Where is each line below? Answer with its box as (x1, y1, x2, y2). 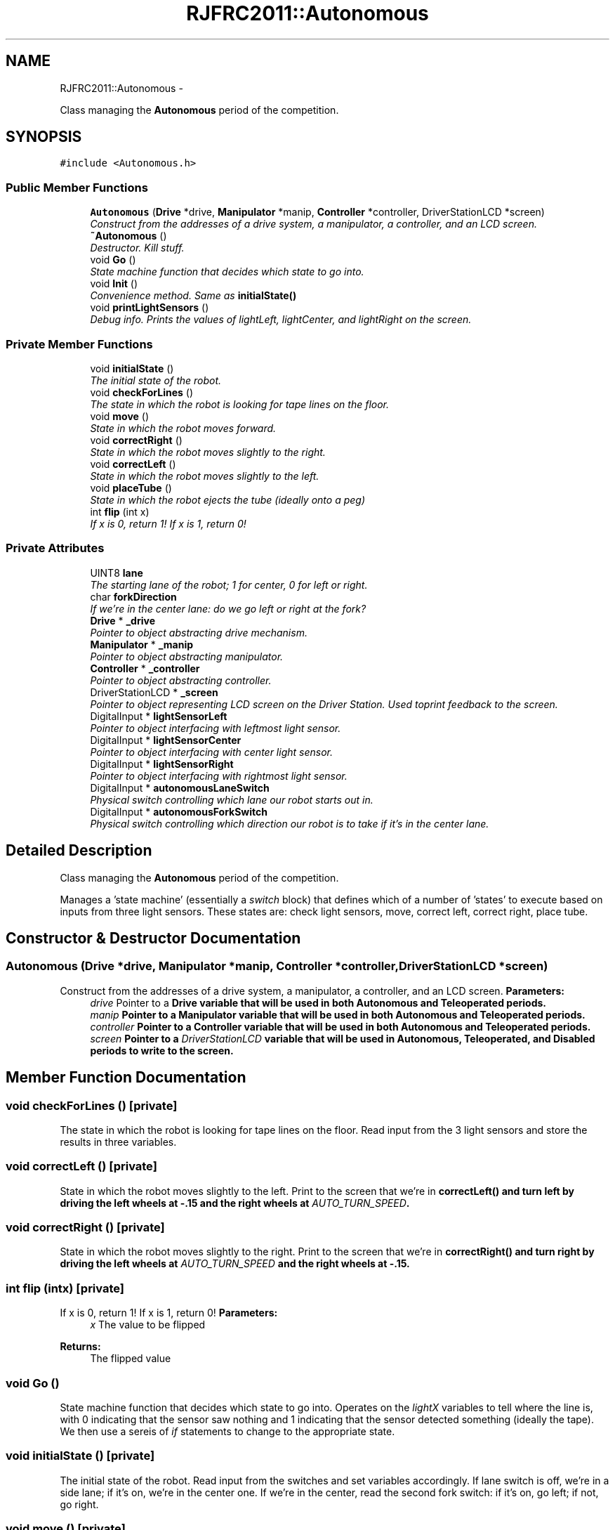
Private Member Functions (6, 336, 153, 351)
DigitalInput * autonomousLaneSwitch (90, 781, 270, 794)
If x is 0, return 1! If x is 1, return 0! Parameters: (60, 1307, 278, 1319)
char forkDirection (90, 590, 177, 603)
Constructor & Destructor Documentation (6, 929, 301, 947)
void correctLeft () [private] (6, 1159, 157, 1174)
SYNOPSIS (6, 128, 82, 146)
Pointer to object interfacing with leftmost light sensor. (90, 721, 341, 734)
